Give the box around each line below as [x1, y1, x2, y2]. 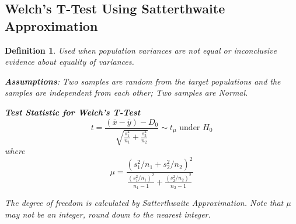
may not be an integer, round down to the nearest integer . [5, 208, 211, 220]
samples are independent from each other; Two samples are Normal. [5, 86, 248, 99]
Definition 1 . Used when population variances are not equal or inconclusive [5, 44, 277, 56]
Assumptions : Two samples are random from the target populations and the [5, 75, 281, 87]
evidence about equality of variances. [5, 55, 134, 68]
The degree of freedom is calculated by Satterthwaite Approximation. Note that [5, 197, 284, 209]
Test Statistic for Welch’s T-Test [5, 106, 141, 118]
